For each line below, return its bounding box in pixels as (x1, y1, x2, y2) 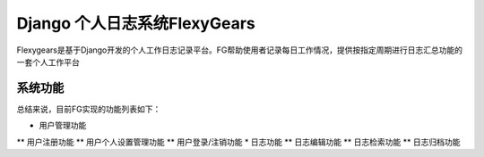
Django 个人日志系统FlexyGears (16, 13, 255, 33)
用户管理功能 (39, 120, 87, 131)
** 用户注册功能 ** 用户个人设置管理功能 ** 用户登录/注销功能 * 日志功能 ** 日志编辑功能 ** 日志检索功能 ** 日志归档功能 (16, 136, 461, 147)
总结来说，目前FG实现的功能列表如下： (16, 103, 161, 114)
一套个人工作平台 (16, 56, 80, 67)
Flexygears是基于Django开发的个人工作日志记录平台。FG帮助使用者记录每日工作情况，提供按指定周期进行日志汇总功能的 (16, 45, 463, 55)
